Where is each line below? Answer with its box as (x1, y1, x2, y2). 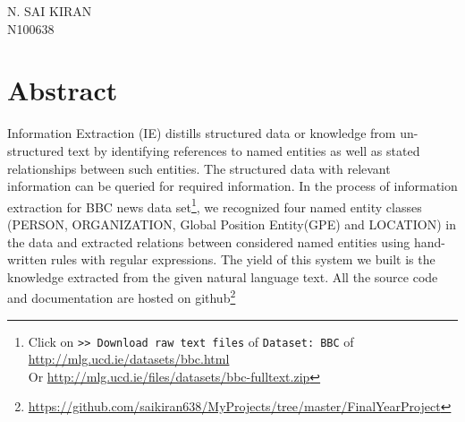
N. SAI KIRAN (7, 2, 92, 20)
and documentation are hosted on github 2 (7, 286, 236, 306)
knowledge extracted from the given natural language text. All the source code (7, 267, 438, 286)
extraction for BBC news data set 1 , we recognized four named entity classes (7, 194, 422, 216)
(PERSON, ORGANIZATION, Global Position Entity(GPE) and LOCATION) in (7, 214, 456, 233)
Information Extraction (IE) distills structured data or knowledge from (7, 124, 396, 142)
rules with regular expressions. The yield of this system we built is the (51, 250, 435, 269)
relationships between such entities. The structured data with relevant (7, 159, 391, 177)
